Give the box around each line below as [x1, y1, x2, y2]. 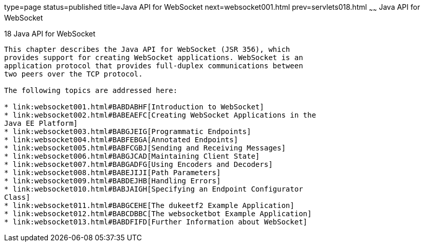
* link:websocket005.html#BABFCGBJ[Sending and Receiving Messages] [4, 143, 286, 152]
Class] [4, 193, 30, 201]
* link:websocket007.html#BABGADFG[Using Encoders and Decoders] [4, 160, 273, 168]
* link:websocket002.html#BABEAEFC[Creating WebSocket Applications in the [4, 110, 316, 119]
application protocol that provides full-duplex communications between [4, 61, 303, 70]
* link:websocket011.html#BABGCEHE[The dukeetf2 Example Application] [4, 201, 294, 210]
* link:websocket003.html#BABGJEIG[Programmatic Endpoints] [4, 127, 251, 136]
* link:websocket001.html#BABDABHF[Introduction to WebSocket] [4, 102, 264, 111]
